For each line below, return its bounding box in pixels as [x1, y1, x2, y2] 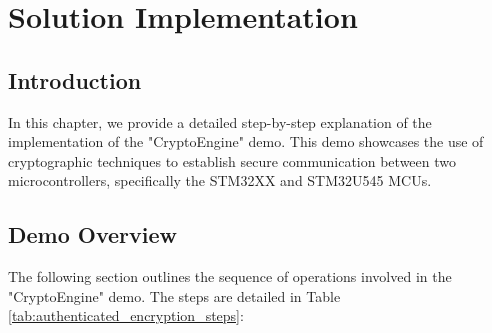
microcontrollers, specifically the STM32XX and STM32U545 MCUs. [8, 170, 432, 191]
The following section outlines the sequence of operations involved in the [8, 266, 452, 287]
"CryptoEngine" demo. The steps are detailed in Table [8, 285, 341, 306]
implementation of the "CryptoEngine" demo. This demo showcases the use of [8, 131, 484, 152]
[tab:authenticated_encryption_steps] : [8, 305, 244, 326]
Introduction [8, 64, 142, 95]
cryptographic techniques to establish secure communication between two [8, 150, 456, 171]
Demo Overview [8, 219, 178, 250]
